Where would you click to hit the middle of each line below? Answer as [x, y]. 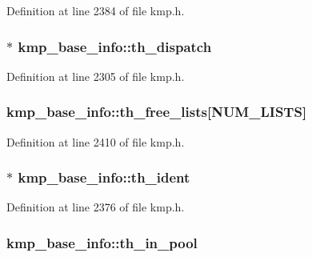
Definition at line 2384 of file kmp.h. [96, 10]
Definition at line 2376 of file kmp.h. [96, 207]
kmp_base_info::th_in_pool [102, 242]
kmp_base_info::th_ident [104, 177]
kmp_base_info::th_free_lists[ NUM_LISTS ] [157, 112]
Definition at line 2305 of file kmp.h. [96, 76]
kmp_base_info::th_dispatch [115, 46]
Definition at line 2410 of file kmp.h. [96, 141]
